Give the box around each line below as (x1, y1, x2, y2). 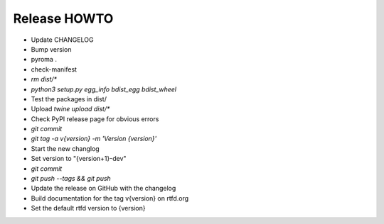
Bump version (31, 45, 72, 53)
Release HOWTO (13, 11, 114, 26)
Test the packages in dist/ (31, 94, 107, 103)
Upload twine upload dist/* (31, 105, 110, 113)
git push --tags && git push (31, 174, 112, 183)
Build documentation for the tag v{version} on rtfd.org (31, 194, 189, 202)
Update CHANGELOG (31, 35, 94, 44)
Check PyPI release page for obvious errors (31, 114, 159, 123)
